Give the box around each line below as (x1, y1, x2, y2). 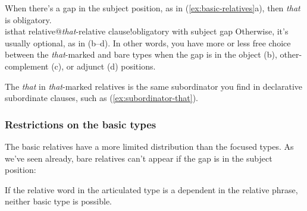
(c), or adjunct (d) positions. (51, 59, 156, 72)
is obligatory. (5, 13, 52, 26)
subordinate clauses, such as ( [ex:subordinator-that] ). (5, 92, 198, 104)
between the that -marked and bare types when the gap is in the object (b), (5, 48, 277, 61)
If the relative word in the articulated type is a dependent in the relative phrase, (5, 183, 298, 196)
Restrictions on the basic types (5, 116, 156, 131)
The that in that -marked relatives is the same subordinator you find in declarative (5, 80, 303, 92)
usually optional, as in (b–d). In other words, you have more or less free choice (5, 36, 291, 49)
